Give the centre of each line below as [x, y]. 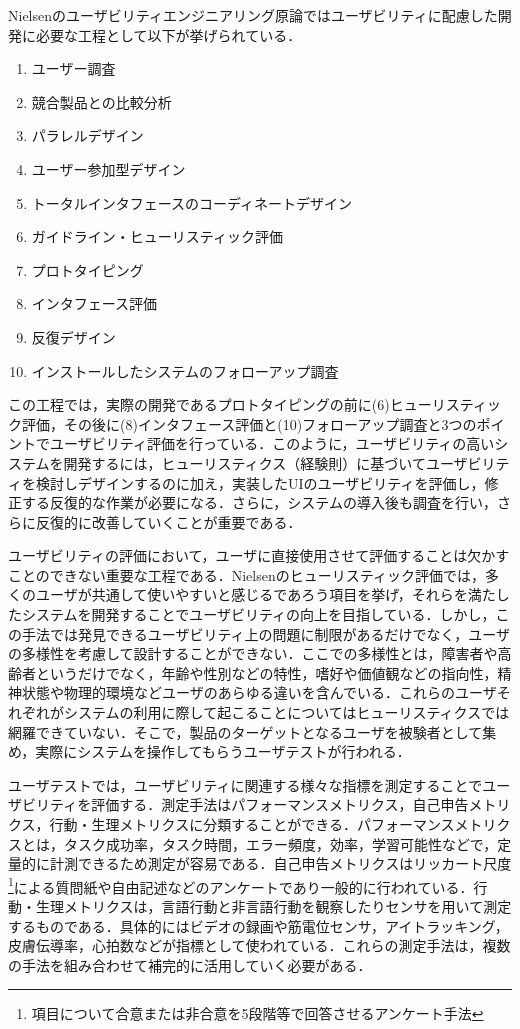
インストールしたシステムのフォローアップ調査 [185, 370]
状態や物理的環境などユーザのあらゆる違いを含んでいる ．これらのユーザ [259, 692]
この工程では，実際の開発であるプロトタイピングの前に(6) [199, 404]
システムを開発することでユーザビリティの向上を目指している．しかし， [258, 614]
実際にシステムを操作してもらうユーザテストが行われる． [223, 751]
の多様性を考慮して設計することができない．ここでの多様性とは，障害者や [253, 653]
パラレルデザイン [87, 135]
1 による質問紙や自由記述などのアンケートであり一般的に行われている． [241, 885]
